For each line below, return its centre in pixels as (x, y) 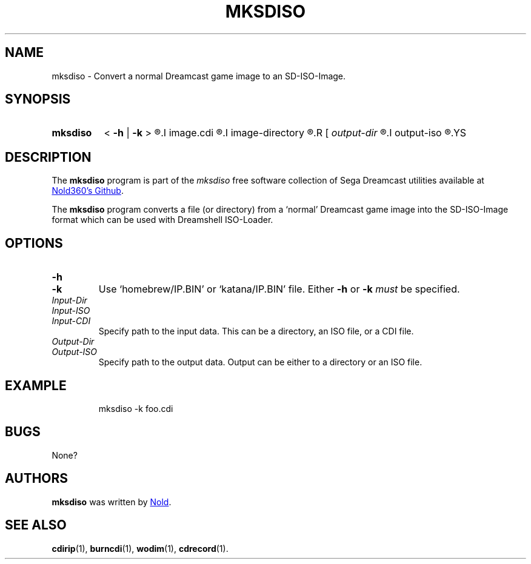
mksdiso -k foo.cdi (136, 408)
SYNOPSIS (38, 99)
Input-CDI (71, 321)
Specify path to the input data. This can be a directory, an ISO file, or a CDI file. (256, 331)
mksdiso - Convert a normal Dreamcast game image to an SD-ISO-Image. (199, 76)
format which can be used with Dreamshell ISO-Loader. (162, 220)
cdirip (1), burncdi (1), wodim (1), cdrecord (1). (140, 548)
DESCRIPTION (48, 157)
